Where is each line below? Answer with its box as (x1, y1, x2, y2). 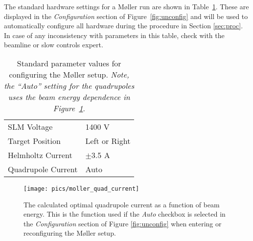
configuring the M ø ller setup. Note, (9, 68, 129, 80)
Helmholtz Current (8, 149, 72, 161)
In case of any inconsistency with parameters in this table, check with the (4, 30, 225, 40)
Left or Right (85, 135, 131, 146)
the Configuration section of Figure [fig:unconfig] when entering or (23, 218, 222, 228)
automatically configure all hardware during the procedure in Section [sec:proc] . (4, 20, 243, 31)
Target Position (8, 135, 61, 146)
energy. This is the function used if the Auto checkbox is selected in (23, 209, 226, 219)
